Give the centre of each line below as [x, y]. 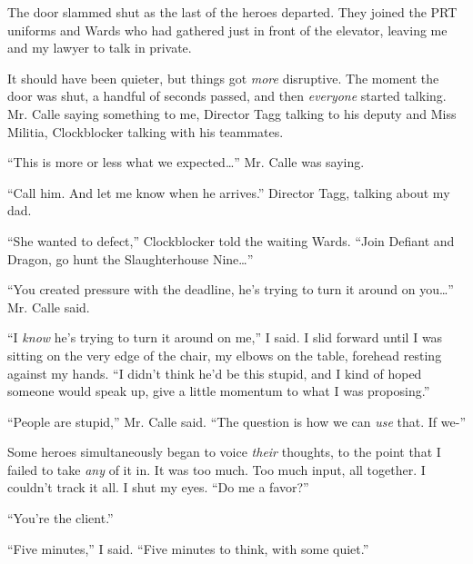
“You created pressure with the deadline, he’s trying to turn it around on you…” [231, 289]
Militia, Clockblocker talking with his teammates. [146, 131]
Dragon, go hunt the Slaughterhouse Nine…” [131, 258]
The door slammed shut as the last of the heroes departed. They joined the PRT [232, 12]
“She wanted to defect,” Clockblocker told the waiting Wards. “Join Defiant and [231, 240]
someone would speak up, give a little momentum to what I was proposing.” [219, 391]
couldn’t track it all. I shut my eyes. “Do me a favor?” [158, 487]
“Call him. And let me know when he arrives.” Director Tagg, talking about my [229, 192]
